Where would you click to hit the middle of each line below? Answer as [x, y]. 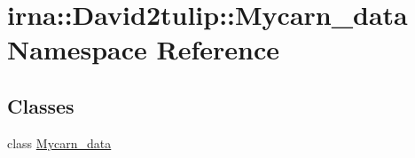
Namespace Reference [143, 49]
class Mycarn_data [59, 142]
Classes [41, 105]
